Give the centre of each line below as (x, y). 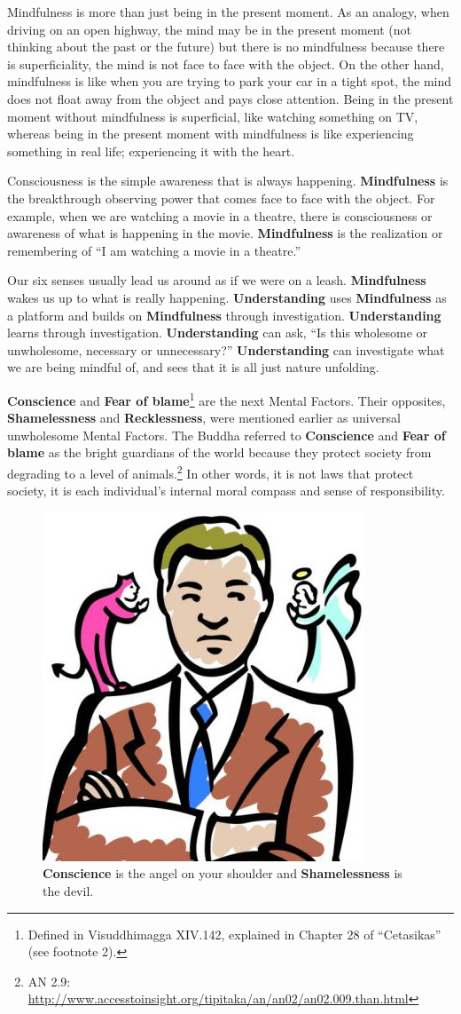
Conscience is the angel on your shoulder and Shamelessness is (223, 873)
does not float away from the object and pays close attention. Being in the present (230, 98)
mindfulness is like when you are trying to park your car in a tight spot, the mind (230, 81)
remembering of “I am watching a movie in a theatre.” (154, 250)
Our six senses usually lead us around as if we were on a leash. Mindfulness (217, 280)
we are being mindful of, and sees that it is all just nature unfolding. (193, 367)
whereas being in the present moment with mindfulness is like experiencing (211, 134)
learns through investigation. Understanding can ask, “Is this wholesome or (218, 333)
